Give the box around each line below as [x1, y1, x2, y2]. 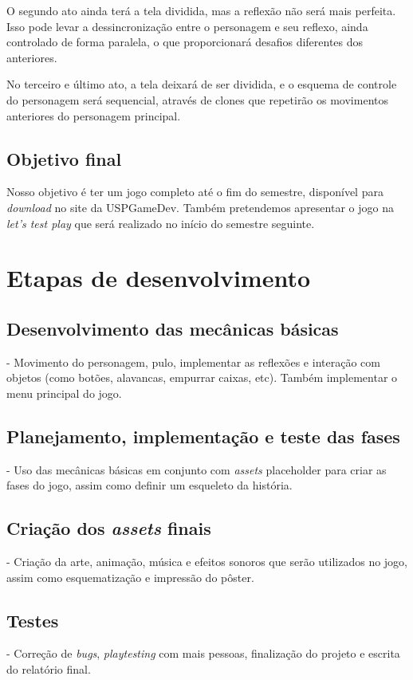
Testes [6, 607, 59, 632]
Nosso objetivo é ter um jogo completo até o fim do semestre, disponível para [6, 183, 383, 200]
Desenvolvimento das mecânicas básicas [6, 316, 339, 340]
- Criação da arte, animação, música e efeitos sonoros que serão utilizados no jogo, [6, 553, 408, 570]
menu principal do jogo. [6, 384, 122, 401]
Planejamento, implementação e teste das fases [6, 423, 400, 448]
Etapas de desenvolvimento [6, 261, 311, 294]
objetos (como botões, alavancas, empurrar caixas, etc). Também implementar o [6, 369, 398, 386]
